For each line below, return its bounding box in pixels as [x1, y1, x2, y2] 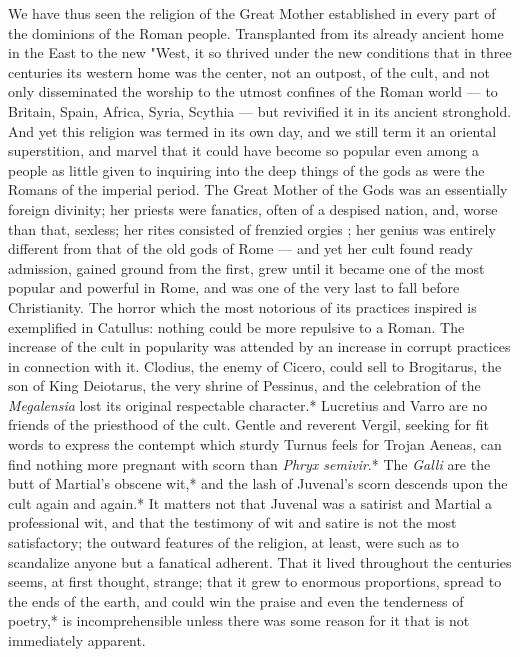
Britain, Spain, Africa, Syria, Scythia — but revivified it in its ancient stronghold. [8, 100, 512, 121]
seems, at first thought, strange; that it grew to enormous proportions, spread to [8, 571, 502, 592]
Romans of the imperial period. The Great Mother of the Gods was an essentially [8, 179, 508, 200]
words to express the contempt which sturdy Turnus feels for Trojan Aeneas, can [8, 434, 502, 455]
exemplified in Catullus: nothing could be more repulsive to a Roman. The [8, 316, 465, 337]
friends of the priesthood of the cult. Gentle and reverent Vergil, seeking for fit [8, 414, 489, 435]
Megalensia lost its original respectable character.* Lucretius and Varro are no [8, 394, 488, 415]
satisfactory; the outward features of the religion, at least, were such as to [8, 532, 459, 553]
